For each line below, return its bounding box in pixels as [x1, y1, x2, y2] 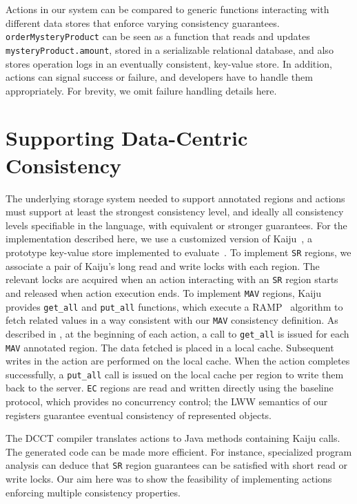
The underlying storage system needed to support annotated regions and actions [6, 191, 345, 205]
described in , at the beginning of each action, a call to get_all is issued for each [6, 326, 349, 340]
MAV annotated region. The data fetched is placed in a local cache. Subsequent [6, 340, 334, 354]
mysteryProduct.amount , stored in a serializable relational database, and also [6, 42, 334, 57]
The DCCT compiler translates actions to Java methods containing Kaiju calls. [6, 431, 340, 445]
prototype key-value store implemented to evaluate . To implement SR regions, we [6, 244, 351, 259]
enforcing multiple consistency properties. [6, 485, 181, 499]
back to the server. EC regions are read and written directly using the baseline [6, 380, 334, 395]
